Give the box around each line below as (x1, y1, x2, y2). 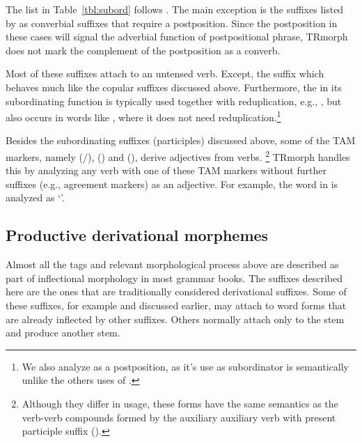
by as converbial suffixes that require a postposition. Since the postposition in (6, 15, 338, 30)
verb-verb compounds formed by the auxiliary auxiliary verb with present (22, 410, 336, 424)
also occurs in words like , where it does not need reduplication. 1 (6, 108, 281, 124)
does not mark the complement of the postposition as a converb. (6, 42, 281, 57)
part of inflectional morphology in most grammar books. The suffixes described (6, 270, 343, 285)
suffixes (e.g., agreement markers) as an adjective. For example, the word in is (6, 176, 338, 191)
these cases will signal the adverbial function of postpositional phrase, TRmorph (6, 29, 348, 44)
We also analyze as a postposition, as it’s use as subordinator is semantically (22, 359, 349, 373)
